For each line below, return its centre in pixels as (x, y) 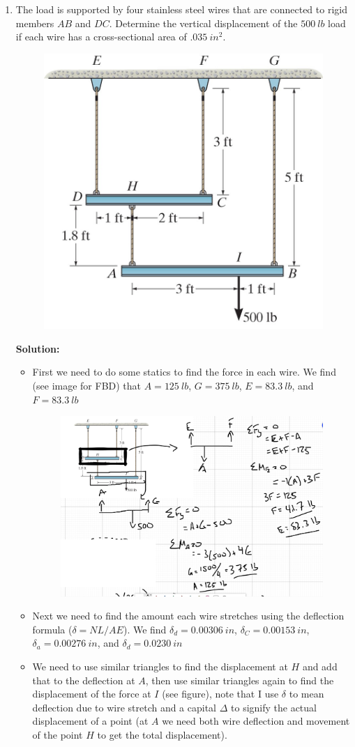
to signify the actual (274, 707)
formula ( (52, 629)
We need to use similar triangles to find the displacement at (160, 666)
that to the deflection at (84, 680)
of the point (58, 734)
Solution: (38, 348)
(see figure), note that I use (220, 694)
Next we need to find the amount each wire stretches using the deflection (188, 616)
